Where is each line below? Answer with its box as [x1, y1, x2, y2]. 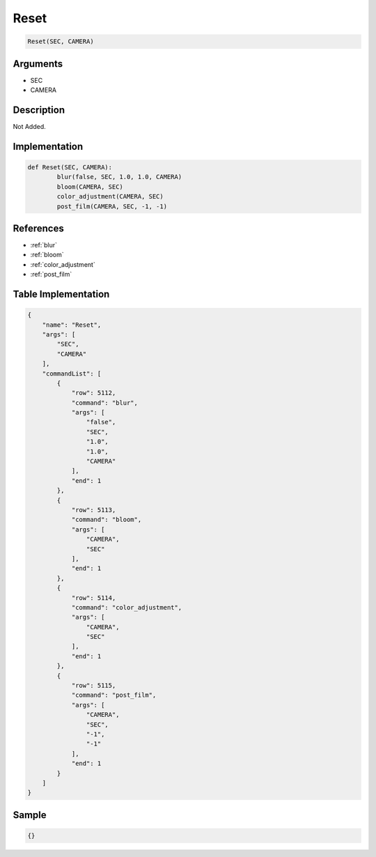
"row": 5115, [71, 681, 116, 690]
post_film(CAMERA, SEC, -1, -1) [56, 202, 167, 210]
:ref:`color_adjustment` [30, 260, 95, 268]
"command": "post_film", [71, 691, 157, 700]
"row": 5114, [71, 594, 116, 602]
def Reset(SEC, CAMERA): [27, 163, 113, 171]
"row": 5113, [71, 506, 116, 514]
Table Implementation [13, 288, 110, 300]
